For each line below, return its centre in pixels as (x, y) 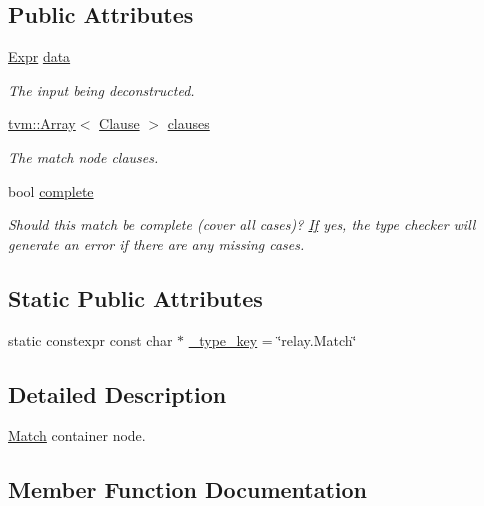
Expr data (39, 56)
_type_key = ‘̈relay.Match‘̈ (272, 339)
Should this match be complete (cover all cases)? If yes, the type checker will (242, 224)
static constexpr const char (90, 339)
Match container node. (77, 435)
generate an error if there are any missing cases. (156, 243)
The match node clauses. (83, 156)
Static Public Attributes (135, 297)
